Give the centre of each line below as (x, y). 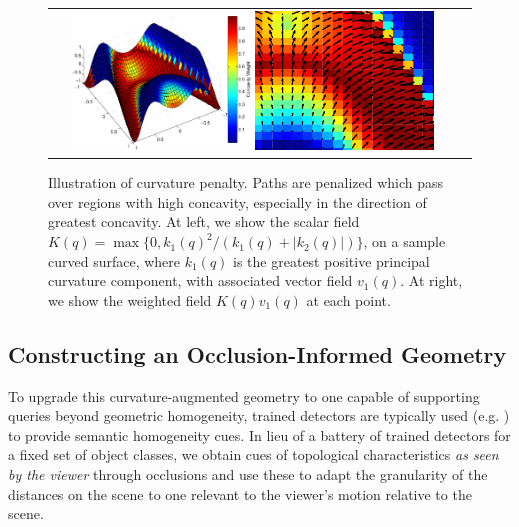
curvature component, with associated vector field (200, 280)
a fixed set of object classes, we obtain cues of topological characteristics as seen (253, 454)
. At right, (431, 280)
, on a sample (404, 241)
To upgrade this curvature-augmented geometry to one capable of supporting (244, 395)
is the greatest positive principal (331, 260)
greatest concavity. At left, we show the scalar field (204, 221)
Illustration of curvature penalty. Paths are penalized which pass (246, 182)
